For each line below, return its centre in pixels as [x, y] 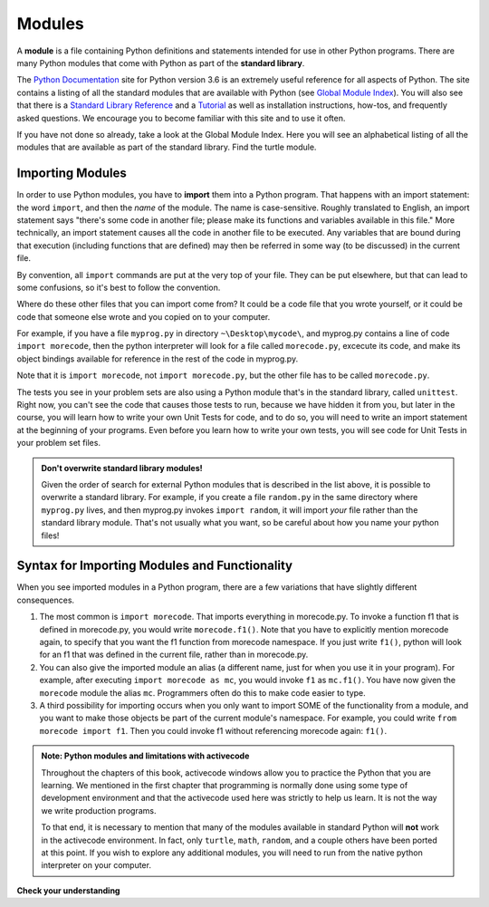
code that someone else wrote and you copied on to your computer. [144, 316]
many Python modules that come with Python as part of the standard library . [161, 63]
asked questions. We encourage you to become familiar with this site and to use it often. [181, 118]
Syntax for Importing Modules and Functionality [155, 566]
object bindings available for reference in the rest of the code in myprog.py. [158, 359]
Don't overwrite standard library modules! [122, 468]
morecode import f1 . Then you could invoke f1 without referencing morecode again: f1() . [213, 730]
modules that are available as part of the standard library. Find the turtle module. [167, 147]
